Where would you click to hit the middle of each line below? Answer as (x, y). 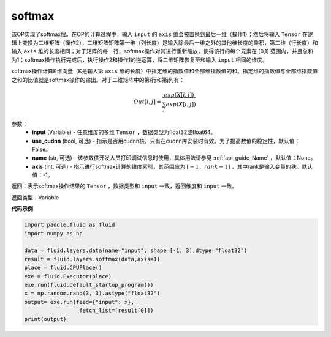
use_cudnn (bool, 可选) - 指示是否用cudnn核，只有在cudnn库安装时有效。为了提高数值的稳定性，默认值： (166, 141)
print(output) (45, 319)
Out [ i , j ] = (147, 102)
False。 (42, 149)
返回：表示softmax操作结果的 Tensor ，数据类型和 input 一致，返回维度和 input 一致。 (124, 186)
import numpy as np (53, 233)
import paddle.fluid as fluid (70, 225)
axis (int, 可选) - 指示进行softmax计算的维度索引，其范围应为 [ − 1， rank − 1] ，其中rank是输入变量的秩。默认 (172, 166)
